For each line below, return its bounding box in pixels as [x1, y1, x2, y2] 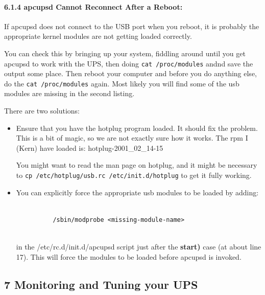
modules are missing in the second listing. [4, 88, 135, 99]
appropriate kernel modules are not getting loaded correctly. [4, 31, 192, 41]
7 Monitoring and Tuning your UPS [4, 276, 198, 292]
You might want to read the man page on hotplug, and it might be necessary [16, 160, 257, 170]
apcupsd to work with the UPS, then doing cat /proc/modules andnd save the [4, 58, 253, 69]
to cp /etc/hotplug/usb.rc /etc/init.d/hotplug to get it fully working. [16, 170, 252, 180]
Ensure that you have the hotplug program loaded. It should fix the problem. [16, 122, 258, 133]
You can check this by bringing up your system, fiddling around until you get [4, 48, 246, 58]
